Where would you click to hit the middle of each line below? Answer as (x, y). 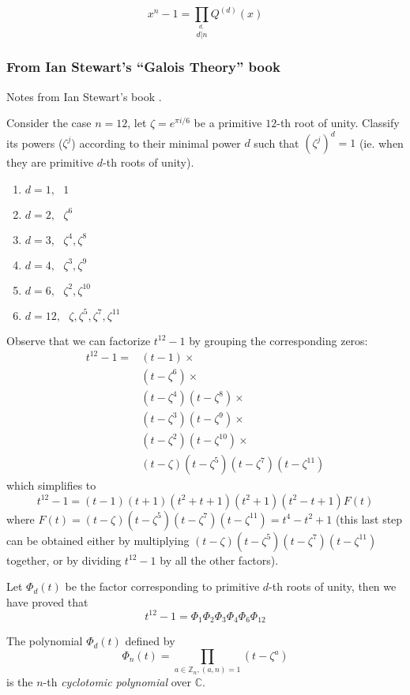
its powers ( (35, 143)
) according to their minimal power (156, 143)
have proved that (47, 601)
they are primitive (50, 162)
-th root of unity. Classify (338, 123)
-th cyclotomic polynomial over (117, 682)
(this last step (369, 518)
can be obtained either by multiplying (98, 540)
